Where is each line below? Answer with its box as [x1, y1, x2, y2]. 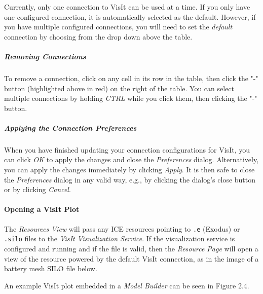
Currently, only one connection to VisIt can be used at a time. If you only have [4, 2, 250, 12]
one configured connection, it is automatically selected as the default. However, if [4, 11, 256, 22]
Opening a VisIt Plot [4, 204, 80, 214]
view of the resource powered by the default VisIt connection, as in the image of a [4, 253, 259, 264]
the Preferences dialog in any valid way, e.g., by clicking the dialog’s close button [4, 174, 256, 185]
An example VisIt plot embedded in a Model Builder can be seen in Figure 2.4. [4, 280, 249, 290]
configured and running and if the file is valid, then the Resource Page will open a [4, 243, 258, 253]
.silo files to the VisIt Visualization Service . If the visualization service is [4, 233, 235, 244]
